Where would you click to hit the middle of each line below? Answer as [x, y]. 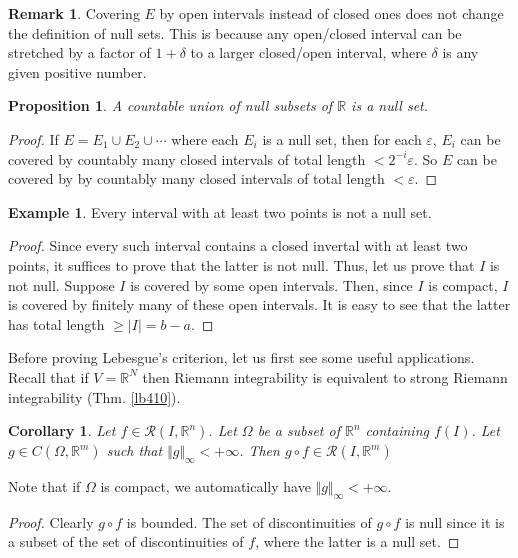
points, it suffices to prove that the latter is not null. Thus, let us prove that [241, 264]
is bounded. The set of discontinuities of [249, 521]
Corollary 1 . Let [62, 430]
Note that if [44, 485]
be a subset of [298, 430]
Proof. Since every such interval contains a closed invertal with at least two [238, 245]
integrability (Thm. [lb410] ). [94, 396]
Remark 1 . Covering [74, 13]
